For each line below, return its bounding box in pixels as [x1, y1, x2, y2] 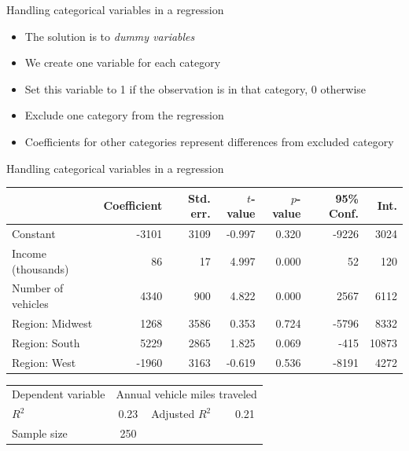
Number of [12, 280, 64, 296]
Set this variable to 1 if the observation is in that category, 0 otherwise [24, 80, 367, 97]
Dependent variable [12, 386, 105, 402]
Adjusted [151, 405, 195, 422]
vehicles [12, 295, 49, 311]
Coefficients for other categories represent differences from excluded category [24, 133, 394, 149]
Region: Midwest [12, 314, 93, 331]
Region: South [12, 334, 80, 350]
